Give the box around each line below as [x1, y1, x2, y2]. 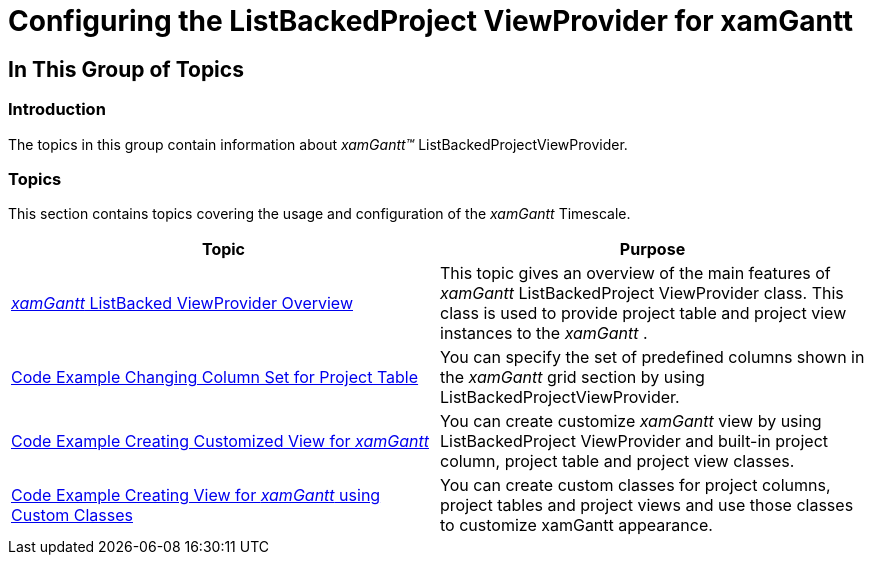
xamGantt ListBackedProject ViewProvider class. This [440, 283, 844, 304]
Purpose [619, 239, 686, 260]
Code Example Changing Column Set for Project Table [11, 367, 419, 388]
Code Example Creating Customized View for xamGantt [11, 431, 429, 452]
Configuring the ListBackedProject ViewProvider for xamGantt [8, 4, 854, 38]
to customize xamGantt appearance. [440, 515, 713, 536]
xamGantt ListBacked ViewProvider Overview [11, 293, 353, 314]
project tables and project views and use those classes [440, 495, 854, 516]
